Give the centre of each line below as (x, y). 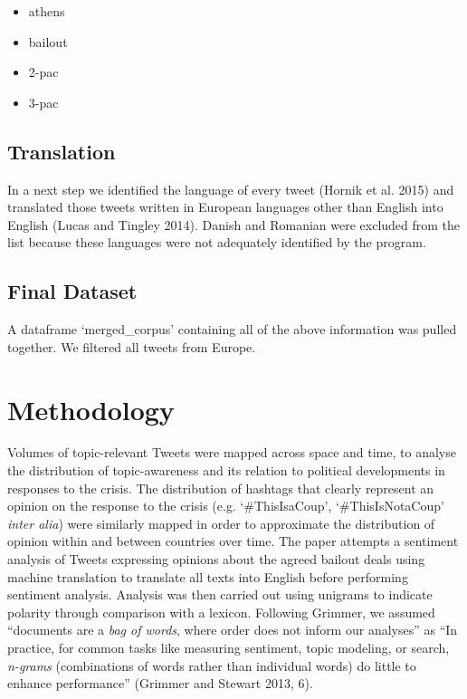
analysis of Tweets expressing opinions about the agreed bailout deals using (216, 559)
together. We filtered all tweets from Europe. (132, 346)
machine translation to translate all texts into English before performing (208, 576)
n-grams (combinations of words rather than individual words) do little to (212, 665)
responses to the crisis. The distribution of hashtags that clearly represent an (221, 488)
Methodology (91, 409)
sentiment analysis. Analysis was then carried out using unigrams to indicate (220, 594)
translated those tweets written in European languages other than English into (225, 207)
